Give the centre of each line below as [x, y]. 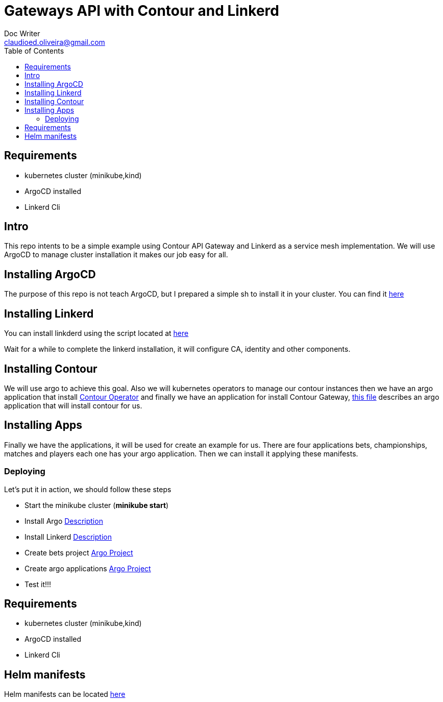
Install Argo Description [64, 521]
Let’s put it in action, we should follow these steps [88, 489]
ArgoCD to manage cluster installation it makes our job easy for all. [116, 255]
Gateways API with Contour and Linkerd [142, 11]
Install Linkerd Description [68, 537]
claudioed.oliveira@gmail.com [55, 42]
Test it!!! [38, 584]
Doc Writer [22, 33]
